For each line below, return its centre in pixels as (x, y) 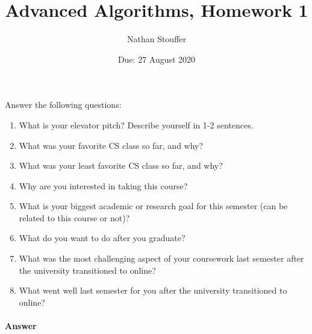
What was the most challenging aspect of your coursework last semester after (161, 258)
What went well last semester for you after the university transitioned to (153, 290)
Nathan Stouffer (157, 39)
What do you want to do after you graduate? (102, 238)
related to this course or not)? (74, 217)
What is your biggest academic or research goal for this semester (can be (153, 206)
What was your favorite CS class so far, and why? (111, 145)
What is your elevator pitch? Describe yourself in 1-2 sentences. (136, 124)
